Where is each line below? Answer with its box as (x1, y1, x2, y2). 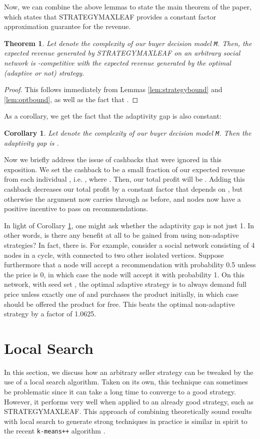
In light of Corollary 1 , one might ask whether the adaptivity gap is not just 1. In (4, 220, 254, 230)
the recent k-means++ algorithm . (4, 425, 105, 436)
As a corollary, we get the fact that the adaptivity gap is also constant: (4, 111, 221, 121)
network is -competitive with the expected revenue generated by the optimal (4, 58, 231, 68)
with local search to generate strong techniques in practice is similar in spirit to (4, 415, 247, 426)
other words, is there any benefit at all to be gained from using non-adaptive (4, 230, 239, 240)
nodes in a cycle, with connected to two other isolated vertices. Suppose (4, 249, 224, 260)
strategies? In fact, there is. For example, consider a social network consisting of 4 (4, 240, 255, 250)
